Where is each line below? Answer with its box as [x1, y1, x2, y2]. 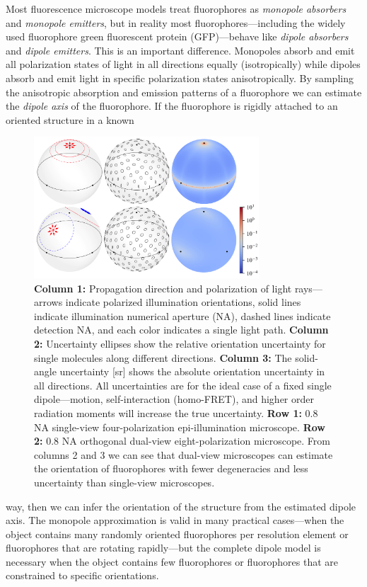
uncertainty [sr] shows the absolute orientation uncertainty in [59, 364, 325, 379]
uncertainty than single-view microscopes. [34, 474, 215, 489]
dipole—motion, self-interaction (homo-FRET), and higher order [34, 392, 314, 406]
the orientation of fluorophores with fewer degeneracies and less [34, 461, 308, 476]
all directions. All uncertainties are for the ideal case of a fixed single [34, 377, 332, 392]
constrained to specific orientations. [6, 568, 159, 583]
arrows [34, 295, 63, 309]
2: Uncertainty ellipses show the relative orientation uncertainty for [34, 336, 326, 351]
